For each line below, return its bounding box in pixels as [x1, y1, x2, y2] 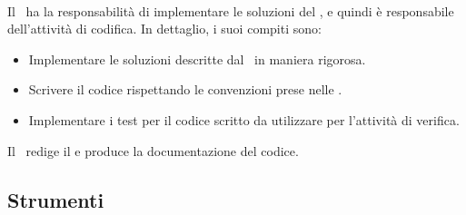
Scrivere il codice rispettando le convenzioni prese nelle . [28, 80, 342, 99]
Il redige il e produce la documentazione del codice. [7, 141, 299, 160]
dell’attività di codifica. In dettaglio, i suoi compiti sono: [7, 19, 322, 38]
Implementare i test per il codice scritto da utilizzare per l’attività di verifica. [28, 110, 460, 129]
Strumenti [7, 185, 104, 213]
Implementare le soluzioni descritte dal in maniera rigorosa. [28, 49, 366, 68]
